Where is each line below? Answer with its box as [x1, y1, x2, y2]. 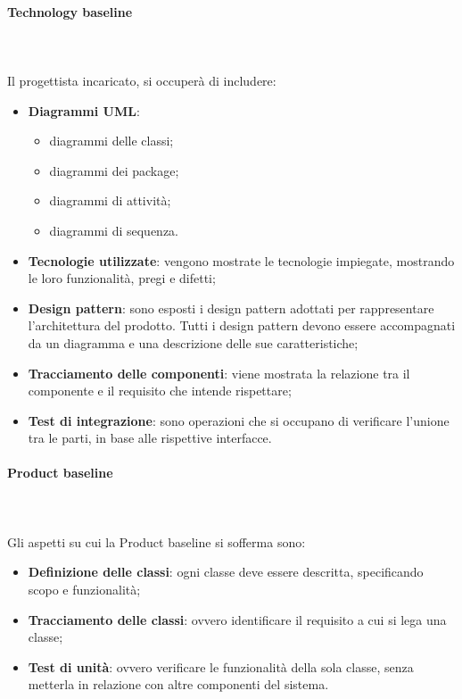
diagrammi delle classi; [49, 131, 174, 150]
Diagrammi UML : [28, 101, 140, 120]
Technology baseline [7, 2, 133, 21]
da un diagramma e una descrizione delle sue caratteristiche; [28, 333, 359, 352]
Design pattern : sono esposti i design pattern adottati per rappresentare [28, 298, 434, 317]
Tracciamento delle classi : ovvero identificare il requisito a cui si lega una [28, 610, 447, 628]
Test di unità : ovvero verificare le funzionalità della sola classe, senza [28, 657, 414, 676]
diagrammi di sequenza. [49, 221, 178, 239]
